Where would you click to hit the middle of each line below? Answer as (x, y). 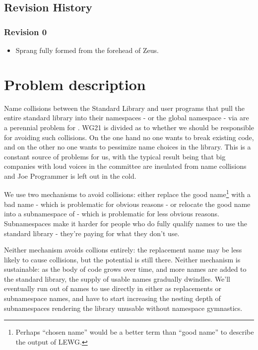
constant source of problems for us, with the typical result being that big (115, 156)
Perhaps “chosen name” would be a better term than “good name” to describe (135, 332)
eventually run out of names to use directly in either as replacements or (113, 288)
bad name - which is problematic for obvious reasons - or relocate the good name (127, 204)
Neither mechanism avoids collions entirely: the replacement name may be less (123, 250)
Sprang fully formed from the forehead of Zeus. (87, 50)
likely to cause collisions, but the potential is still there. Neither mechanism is (122, 259)
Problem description (75, 84)
